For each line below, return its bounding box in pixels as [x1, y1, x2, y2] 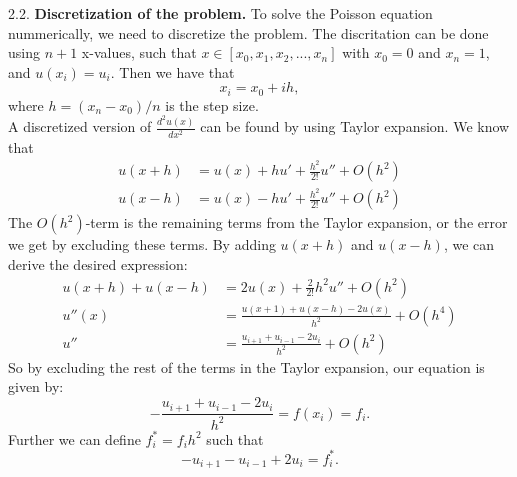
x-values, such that [81, 42, 197, 63]
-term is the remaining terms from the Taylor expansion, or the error [85, 212, 508, 233]
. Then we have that [110, 61, 235, 82]
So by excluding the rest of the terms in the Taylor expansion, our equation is [8, 356, 485, 377]
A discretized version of [8, 116, 152, 137]
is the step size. [165, 94, 259, 115]
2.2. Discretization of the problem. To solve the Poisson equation [8, 3, 433, 23]
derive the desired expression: [8, 253, 188, 274]
